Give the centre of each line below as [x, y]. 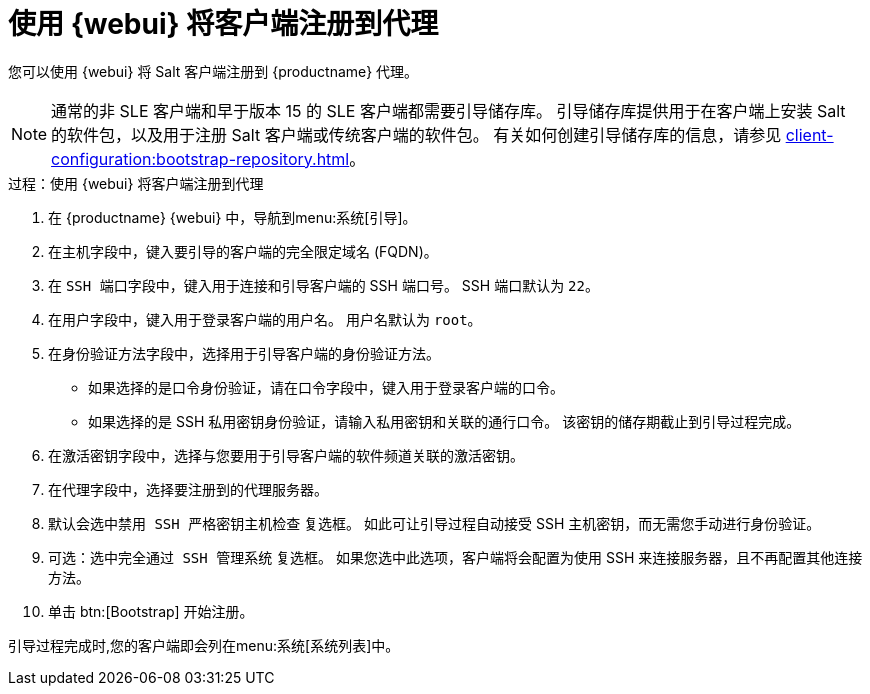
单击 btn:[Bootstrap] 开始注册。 [151, 611]
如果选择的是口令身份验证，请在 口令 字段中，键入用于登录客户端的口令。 [326, 387]
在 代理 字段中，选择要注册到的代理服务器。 [188, 489]
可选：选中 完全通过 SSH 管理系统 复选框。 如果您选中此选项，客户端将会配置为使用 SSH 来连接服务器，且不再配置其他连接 [455, 557]
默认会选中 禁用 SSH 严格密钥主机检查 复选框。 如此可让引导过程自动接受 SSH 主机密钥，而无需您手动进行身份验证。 [434, 523]
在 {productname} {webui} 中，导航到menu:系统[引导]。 [232, 217]
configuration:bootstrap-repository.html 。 [208, 158]
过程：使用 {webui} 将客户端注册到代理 [136, 183]
